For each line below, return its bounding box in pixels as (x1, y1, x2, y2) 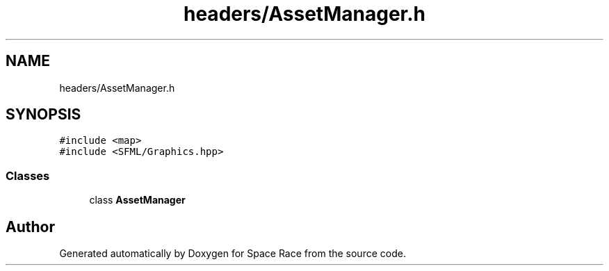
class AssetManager (89, 194, 186, 206)
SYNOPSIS (6, 106, 81, 124)
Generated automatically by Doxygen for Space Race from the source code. (59, 247, 406, 260)
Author (6, 217, 55, 236)
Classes (6, 168, 50, 183)
